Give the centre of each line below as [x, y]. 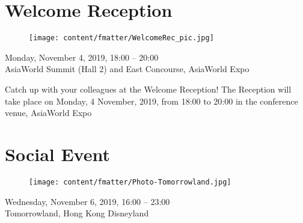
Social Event [57, 154]
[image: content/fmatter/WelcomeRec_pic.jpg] [121, 38]
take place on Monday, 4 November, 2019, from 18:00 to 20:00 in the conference [151, 101]
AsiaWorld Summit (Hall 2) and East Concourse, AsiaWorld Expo [127, 69]
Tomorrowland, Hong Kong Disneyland [77, 213]
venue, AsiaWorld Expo [48, 113]
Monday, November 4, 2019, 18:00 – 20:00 [82, 57]
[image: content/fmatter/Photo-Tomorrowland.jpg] [130, 182]
